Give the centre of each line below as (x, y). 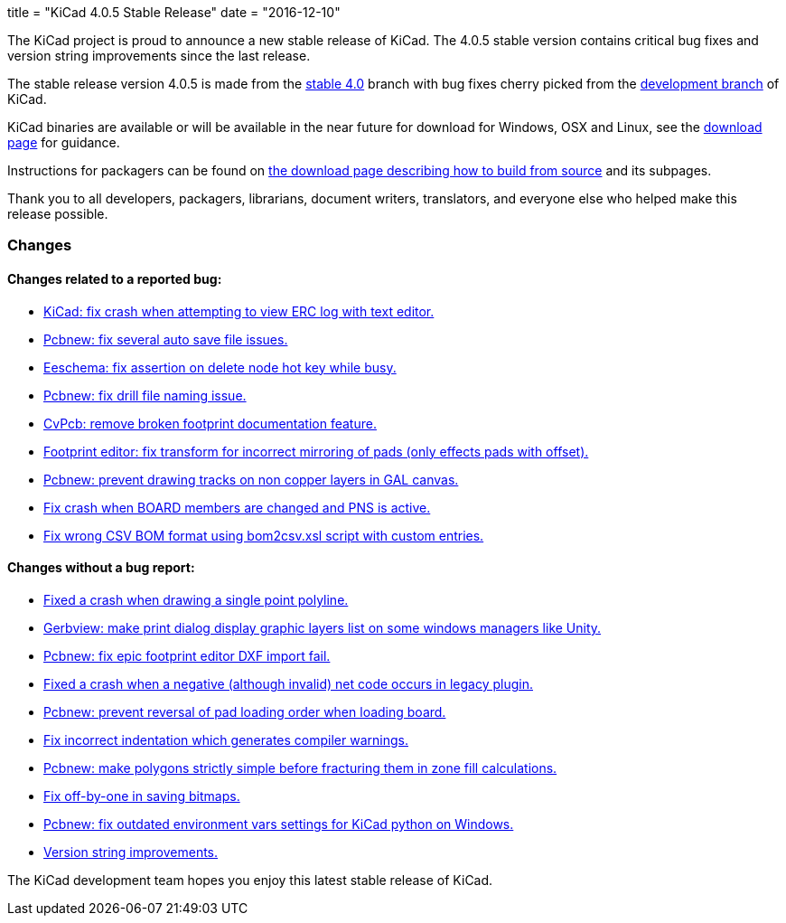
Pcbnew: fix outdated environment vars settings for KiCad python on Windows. (279, 824)
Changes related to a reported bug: (115, 278)
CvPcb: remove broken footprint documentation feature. (210, 423)
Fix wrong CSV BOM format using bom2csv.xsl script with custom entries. (264, 535)
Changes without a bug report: (101, 568)
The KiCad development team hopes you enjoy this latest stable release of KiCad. (250, 880)
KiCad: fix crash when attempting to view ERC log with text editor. (239, 311)
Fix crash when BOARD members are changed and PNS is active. (237, 507)
